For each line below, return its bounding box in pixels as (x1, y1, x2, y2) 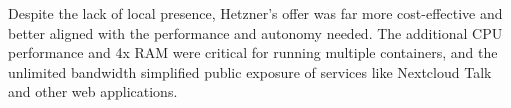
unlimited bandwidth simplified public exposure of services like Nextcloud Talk (8, 61, 492, 82)
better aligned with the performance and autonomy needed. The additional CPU (8, 22, 503, 43)
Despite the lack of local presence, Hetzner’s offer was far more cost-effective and (8, 3, 503, 23)
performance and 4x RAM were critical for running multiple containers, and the (8, 42, 498, 63)
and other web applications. (8, 81, 178, 102)
